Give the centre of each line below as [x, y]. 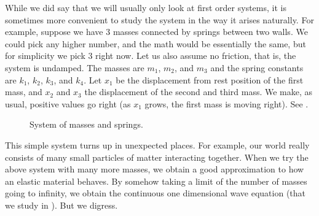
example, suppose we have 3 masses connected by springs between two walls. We [156, 32]
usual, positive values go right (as [68, 103]
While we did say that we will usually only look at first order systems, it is [146, 7]
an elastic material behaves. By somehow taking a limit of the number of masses [156, 181]
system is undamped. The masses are [75, 67]
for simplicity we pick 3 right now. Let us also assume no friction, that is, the [151, 56]
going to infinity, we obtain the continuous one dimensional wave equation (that [156, 193]
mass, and [24, 92]
